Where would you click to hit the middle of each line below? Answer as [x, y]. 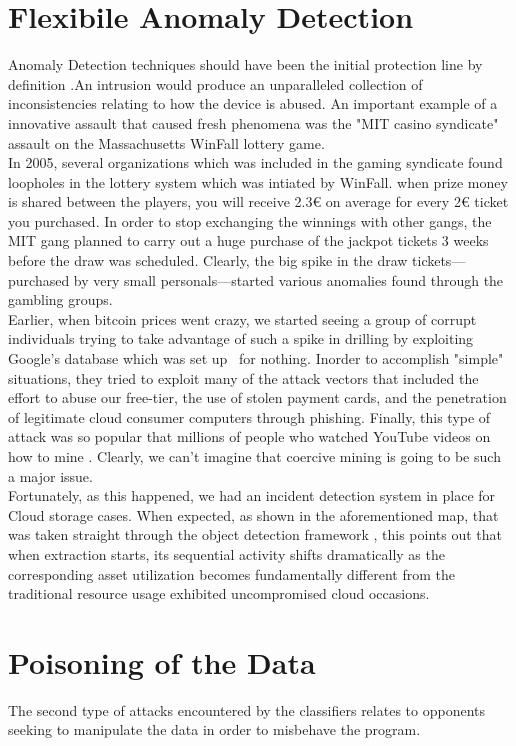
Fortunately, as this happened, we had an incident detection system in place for [252, 495]
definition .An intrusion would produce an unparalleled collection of [215, 83]
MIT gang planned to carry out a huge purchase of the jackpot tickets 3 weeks [248, 240]
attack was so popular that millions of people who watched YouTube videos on [249, 436]
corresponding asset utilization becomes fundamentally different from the [231, 573]
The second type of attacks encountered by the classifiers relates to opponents [246, 709]
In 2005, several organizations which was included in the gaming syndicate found [255, 162]
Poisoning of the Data [162, 661]
